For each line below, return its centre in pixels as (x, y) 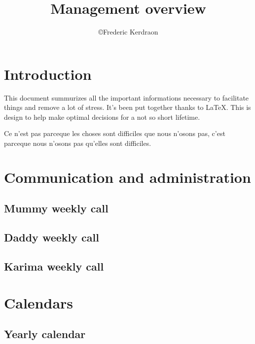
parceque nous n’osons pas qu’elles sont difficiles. (78, 143)
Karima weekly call (54, 266)
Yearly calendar (45, 334)
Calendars (39, 302)
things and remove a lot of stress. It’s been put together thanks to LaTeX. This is (127, 107)
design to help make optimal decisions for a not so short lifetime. (102, 117)
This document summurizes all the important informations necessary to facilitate (127, 97)
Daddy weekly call (52, 237)
